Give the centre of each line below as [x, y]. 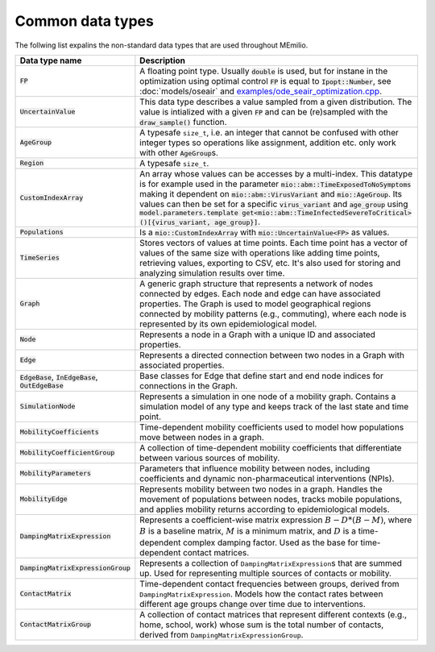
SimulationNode [48, 407]
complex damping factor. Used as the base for [270, 542]
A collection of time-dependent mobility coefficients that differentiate [271, 447]
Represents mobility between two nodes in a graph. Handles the [261, 489]
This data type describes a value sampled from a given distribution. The [276, 102]
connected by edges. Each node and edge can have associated [260, 293]
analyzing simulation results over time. [212, 272]
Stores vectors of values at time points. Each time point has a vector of [274, 243]
